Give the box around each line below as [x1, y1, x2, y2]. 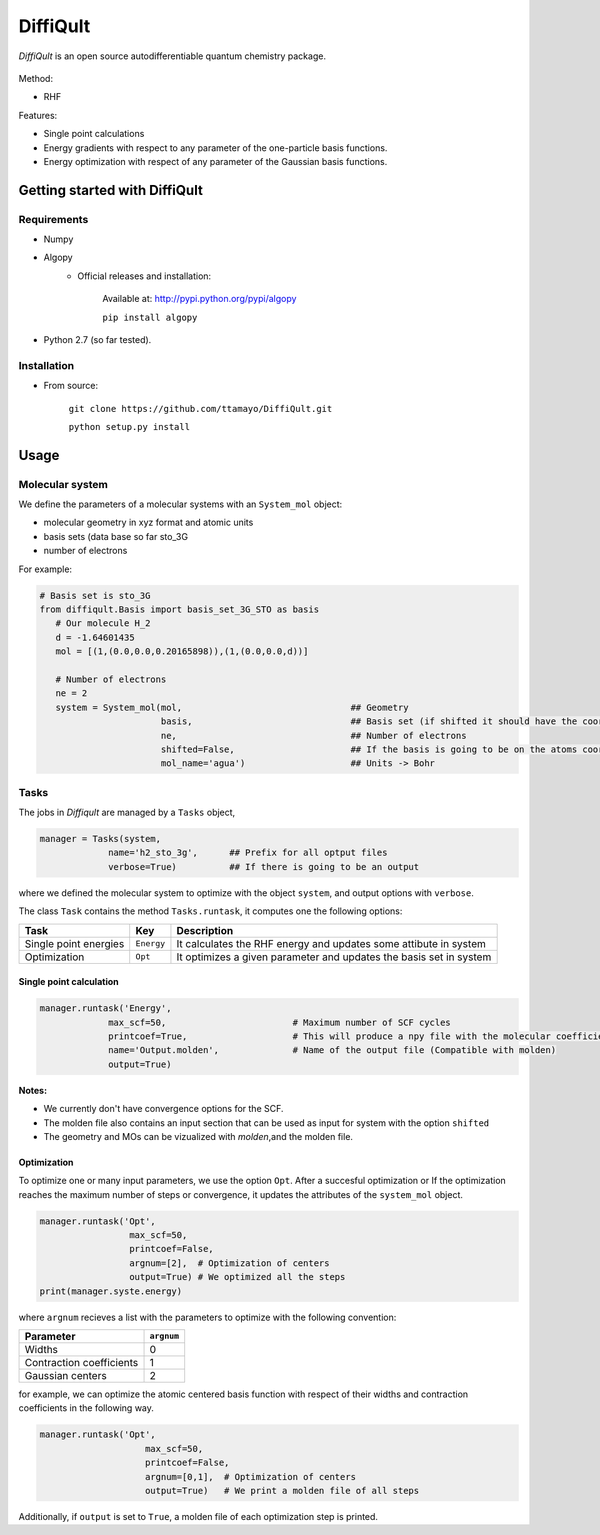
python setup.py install [68, 421, 190, 432]
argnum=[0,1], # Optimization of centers [145, 1471, 357, 1482]
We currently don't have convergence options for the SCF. [43, 1103, 284, 1115]
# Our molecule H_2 [55, 618, 151, 629]
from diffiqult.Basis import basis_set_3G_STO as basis [39, 604, 320, 615]
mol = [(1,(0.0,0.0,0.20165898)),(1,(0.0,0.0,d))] [55, 646, 309, 657]
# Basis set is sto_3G [39, 590, 151, 601]
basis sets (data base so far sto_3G [43, 530, 189, 542]
